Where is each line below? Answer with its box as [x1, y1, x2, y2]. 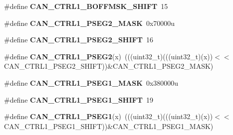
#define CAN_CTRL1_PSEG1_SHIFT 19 [4, 94, 153, 105]
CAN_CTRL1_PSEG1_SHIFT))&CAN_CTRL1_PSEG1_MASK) [4, 121, 214, 131]
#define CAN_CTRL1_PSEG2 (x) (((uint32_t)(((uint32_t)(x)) [4, 51, 213, 61]
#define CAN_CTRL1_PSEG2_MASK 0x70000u [4, 17, 175, 28]
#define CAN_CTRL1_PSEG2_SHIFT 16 [4, 34, 153, 45]
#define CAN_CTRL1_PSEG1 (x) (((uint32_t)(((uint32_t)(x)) [4, 111, 213, 122]
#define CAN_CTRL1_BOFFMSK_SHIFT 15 [4, 1, 168, 11]
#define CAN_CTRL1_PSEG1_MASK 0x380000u [4, 77, 179, 88]
